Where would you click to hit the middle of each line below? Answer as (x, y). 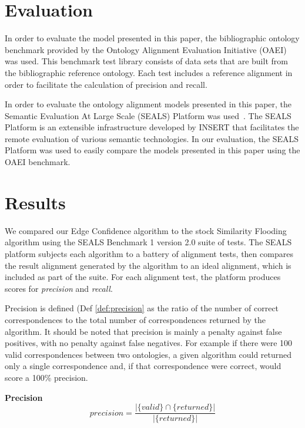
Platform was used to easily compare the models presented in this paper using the (152, 150)
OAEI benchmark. (38, 162)
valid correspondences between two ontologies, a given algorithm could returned (148, 354)
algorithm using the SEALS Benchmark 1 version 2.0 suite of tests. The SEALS (148, 242)
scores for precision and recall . (59, 288)
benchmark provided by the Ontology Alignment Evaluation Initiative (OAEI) (146, 49)
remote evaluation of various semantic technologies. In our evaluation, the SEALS (152, 138)
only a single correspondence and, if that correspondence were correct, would (143, 366)
